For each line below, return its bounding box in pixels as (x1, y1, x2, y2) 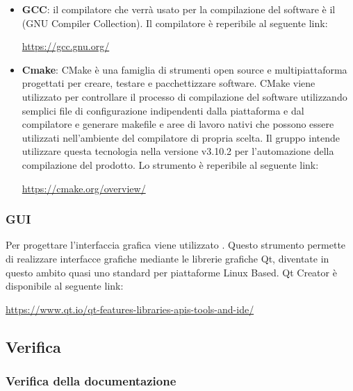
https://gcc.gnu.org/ (22, 39, 110, 53)
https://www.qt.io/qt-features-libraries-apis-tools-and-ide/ (6, 301, 254, 316)
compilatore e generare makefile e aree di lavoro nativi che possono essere (22, 117, 334, 131)
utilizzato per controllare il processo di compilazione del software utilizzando (22, 89, 347, 103)
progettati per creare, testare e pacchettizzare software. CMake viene (22, 76, 315, 90)
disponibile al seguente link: (6, 278, 124, 293)
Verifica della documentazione (6, 372, 176, 390)
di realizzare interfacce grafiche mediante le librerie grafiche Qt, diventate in (6, 251, 329, 265)
